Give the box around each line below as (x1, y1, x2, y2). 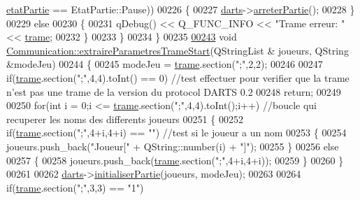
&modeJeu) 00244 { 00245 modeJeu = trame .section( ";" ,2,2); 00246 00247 (6, 57, 323, 71)
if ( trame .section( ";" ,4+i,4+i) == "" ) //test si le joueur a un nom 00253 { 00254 (6, 125, 347, 140)
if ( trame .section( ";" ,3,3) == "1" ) (6, 180, 144, 194)
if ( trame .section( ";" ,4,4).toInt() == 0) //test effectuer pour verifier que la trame (6, 70, 350, 85)
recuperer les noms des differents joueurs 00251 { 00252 (6, 111, 243, 126)
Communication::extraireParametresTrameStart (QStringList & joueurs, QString (6, 43, 349, 57)
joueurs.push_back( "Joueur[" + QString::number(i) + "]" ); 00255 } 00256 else (6, 138, 339, 153)
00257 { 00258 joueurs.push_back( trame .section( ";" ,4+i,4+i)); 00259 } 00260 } (6, 152, 344, 167)
